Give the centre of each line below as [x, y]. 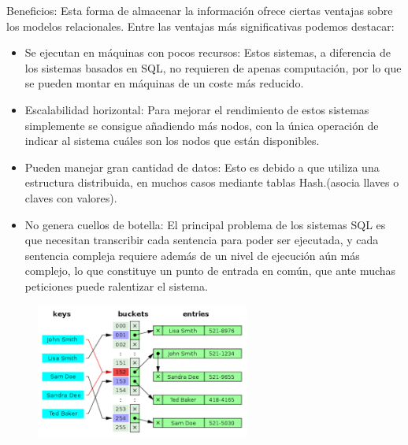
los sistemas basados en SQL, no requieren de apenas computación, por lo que [213, 67]
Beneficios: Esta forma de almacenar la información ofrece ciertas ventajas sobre [200, 10]
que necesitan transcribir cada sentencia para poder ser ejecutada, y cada [202, 240]
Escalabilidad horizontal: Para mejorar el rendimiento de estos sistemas [197, 109]
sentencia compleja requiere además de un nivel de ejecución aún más [192, 255]
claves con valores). [71, 197]
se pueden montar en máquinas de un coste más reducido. [164, 83]
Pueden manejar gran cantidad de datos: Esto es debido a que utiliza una [202, 167]
